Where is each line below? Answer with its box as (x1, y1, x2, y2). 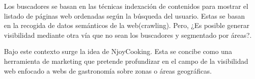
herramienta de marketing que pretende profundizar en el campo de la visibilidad (4, 55, 248, 66)
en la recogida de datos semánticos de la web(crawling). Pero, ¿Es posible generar (4, 20, 250, 30)
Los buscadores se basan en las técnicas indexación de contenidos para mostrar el (4, 1, 249, 11)
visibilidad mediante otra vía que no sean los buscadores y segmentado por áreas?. (4, 29, 252, 40)
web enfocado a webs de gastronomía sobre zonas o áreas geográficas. (4, 65, 212, 76)
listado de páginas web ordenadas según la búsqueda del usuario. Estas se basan (4, 10, 245, 21)
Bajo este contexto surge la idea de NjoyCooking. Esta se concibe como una (4, 46, 232, 56)
